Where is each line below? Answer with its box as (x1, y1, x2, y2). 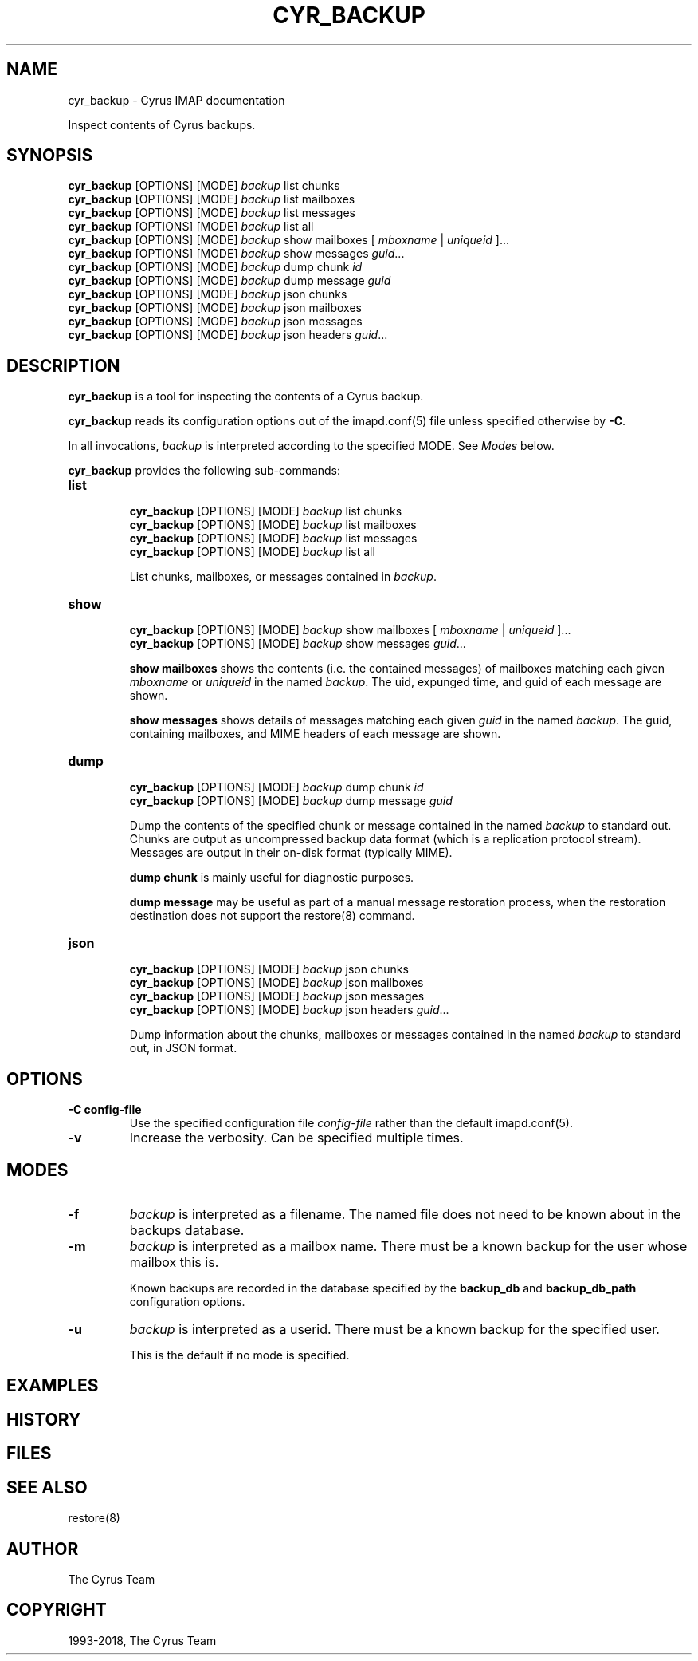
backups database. (129, 1221, 245, 1238)
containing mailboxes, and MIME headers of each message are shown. (129, 727, 501, 741)
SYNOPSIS (6, 145, 93, 166)
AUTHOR (6, 1538, 79, 1559)
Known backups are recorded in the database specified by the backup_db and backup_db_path (129, 1280, 637, 1295)
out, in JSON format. (129, 1041, 237, 1055)
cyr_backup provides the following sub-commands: (68, 464, 341, 478)
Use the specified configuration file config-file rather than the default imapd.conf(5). (129, 1116, 573, 1130)
